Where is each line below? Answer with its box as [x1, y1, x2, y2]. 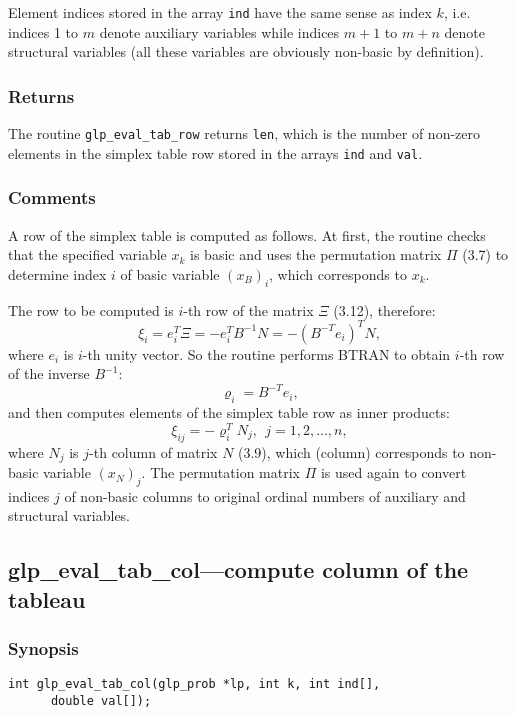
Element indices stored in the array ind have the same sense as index [8, 2, 432, 22]
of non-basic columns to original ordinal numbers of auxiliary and [64, 485, 466, 506]
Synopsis [8, 636, 79, 661]
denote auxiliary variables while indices [99, 21, 340, 42]
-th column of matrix [89, 441, 218, 462]
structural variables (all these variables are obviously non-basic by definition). [8, 41, 484, 62]
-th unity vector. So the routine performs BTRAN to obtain [82, 343, 451, 364]
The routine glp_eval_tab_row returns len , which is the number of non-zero [8, 123, 480, 144]
